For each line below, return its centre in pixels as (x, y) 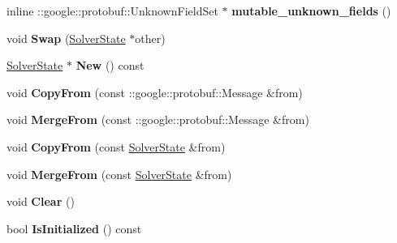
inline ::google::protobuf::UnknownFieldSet (112, 11)
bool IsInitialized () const (74, 228)
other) (150, 38)
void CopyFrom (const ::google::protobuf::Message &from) (155, 92)
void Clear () (41, 201)
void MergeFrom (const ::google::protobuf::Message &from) (158, 119)
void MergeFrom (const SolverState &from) (119, 174)
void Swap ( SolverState (66, 38)
